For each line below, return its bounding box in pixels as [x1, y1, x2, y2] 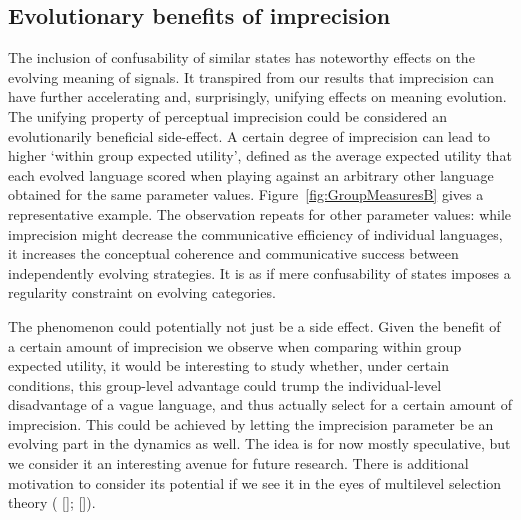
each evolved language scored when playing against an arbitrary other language [8, 164, 494, 185]
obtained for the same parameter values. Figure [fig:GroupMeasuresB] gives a [8, 184, 484, 205]
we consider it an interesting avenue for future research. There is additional [8, 453, 469, 474]
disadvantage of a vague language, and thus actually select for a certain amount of [8, 394, 512, 415]
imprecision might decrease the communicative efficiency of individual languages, [8, 223, 503, 244]
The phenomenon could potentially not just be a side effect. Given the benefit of [8, 315, 501, 336]
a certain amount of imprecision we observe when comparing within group [8, 335, 462, 356]
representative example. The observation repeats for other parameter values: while [8, 203, 512, 224]
